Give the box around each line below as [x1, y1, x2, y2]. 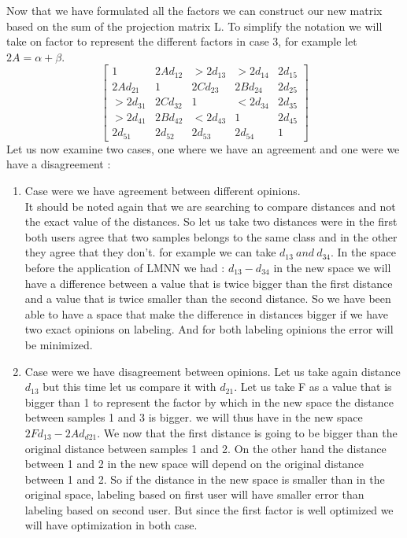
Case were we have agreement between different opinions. [24, 182, 301, 198]
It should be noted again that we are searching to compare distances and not [24, 197, 396, 214]
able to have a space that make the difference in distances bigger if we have [24, 305, 388, 322]
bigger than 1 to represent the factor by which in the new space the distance [24, 393, 394, 410]
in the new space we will [273, 259, 391, 275]
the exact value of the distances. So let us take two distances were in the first [24, 213, 398, 230]
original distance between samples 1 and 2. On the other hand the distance [24, 440, 387, 456]
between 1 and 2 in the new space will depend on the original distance [24, 455, 364, 472]
